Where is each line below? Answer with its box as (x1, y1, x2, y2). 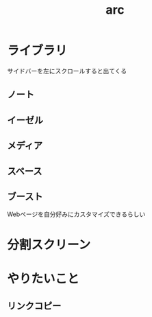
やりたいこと (7, 270, 80, 286)
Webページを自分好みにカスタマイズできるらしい (7, 210, 146, 218)
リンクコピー (7, 301, 62, 312)
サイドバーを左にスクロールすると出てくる (7, 67, 127, 75)
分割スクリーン (7, 237, 91, 253)
